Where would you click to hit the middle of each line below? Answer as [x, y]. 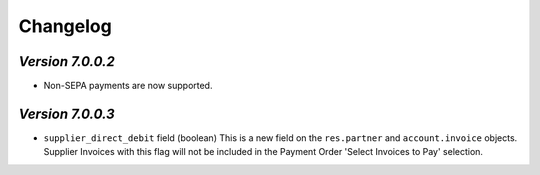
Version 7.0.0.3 [66, 113]
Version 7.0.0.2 [66, 61]
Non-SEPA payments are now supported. [128, 86]
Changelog [65, 26]
